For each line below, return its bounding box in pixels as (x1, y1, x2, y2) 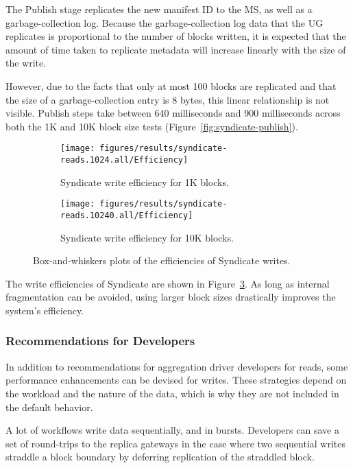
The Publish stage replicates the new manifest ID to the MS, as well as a (5, 2, 313, 16)
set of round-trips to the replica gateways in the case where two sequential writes (5, 436, 346, 450)
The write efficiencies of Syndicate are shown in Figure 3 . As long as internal (5, 276, 330, 290)
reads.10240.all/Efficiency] (60, 210, 193, 220)
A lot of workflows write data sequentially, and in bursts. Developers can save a (5, 423, 339, 437)
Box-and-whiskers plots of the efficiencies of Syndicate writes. (33, 253, 291, 268)
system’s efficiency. (5, 303, 84, 317)
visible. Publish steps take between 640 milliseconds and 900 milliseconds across (5, 106, 341, 120)
